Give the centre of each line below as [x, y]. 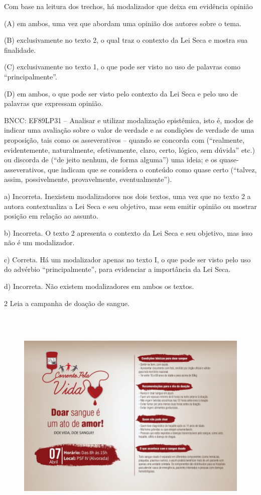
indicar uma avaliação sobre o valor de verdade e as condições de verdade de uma [129, 130]
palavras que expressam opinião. [54, 103]
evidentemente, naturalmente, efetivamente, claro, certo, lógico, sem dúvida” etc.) [129, 150]
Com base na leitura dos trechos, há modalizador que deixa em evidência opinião [128, 6]
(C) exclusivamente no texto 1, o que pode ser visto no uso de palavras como [122, 67]
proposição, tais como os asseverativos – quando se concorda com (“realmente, [124, 139]
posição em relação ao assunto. [51, 216]
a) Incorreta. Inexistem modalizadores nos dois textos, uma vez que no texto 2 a [127, 196]
